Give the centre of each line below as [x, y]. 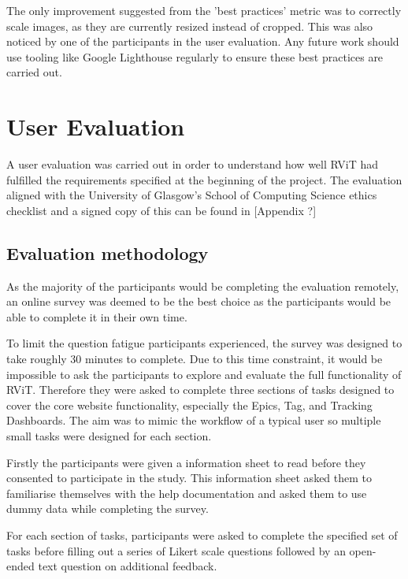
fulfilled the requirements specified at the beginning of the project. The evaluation [204, 179]
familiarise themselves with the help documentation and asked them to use [187, 493]
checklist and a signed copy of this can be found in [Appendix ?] [161, 210]
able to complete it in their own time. [97, 316]
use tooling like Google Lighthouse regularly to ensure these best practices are [195, 56]
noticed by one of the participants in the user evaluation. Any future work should [203, 41]
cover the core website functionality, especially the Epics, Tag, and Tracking [189, 405]
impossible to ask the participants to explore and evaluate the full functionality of [204, 374]
